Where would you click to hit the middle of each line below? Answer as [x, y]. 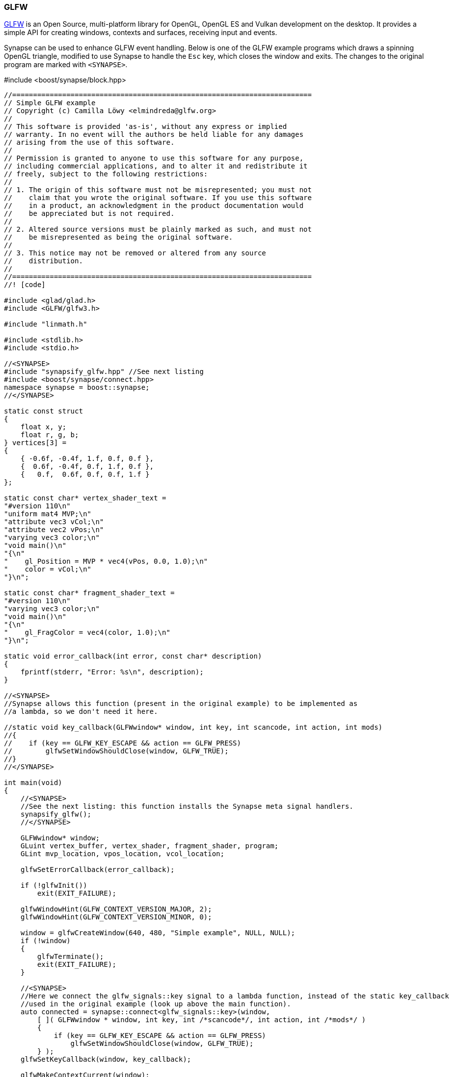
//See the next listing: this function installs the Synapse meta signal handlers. [187, 807]
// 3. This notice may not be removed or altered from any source [135, 253]
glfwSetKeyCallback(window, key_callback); [106, 1059]
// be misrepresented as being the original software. [118, 237]
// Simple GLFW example [50, 103]
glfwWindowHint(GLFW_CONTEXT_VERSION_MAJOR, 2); [116, 909]
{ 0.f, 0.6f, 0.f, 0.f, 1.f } [85, 475]
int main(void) [33, 783]
